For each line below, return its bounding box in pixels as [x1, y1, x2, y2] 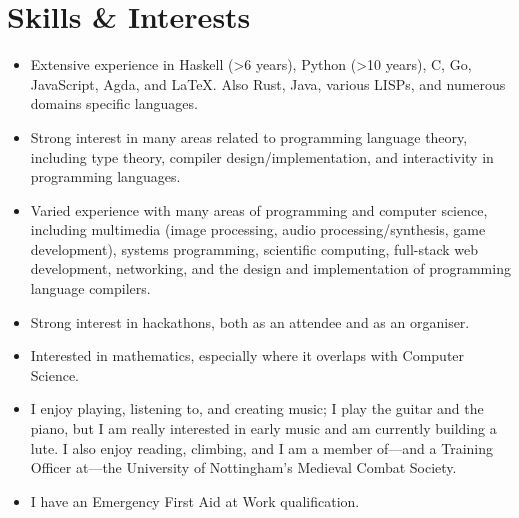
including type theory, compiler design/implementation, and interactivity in [30, 146, 494, 167]
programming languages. [30, 166, 181, 187]
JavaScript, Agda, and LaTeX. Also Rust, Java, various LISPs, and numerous [30, 73, 506, 94]
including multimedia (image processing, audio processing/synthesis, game [30, 219, 486, 240]
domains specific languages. [30, 93, 198, 114]
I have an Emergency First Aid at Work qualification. [30, 490, 360, 511]
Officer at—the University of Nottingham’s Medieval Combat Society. [30, 457, 457, 478]
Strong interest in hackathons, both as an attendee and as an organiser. [30, 311, 470, 332]
